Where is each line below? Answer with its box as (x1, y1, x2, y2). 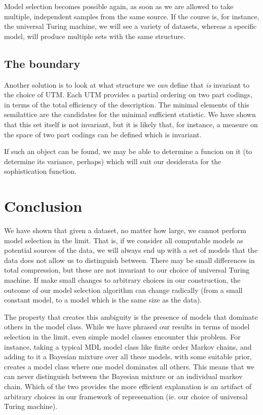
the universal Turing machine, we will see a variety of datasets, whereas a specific (4, 21, 257, 31)
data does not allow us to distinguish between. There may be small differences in (4, 254, 255, 265)
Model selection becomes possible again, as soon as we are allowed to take (4, 1, 234, 11)
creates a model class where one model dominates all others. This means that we (4, 361, 255, 371)
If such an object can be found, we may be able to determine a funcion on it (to (4, 146, 252, 157)
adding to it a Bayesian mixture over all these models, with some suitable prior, (4, 351, 252, 362)
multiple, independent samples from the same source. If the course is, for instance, (4, 11, 259, 21)
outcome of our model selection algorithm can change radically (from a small (4, 284, 243, 295)
